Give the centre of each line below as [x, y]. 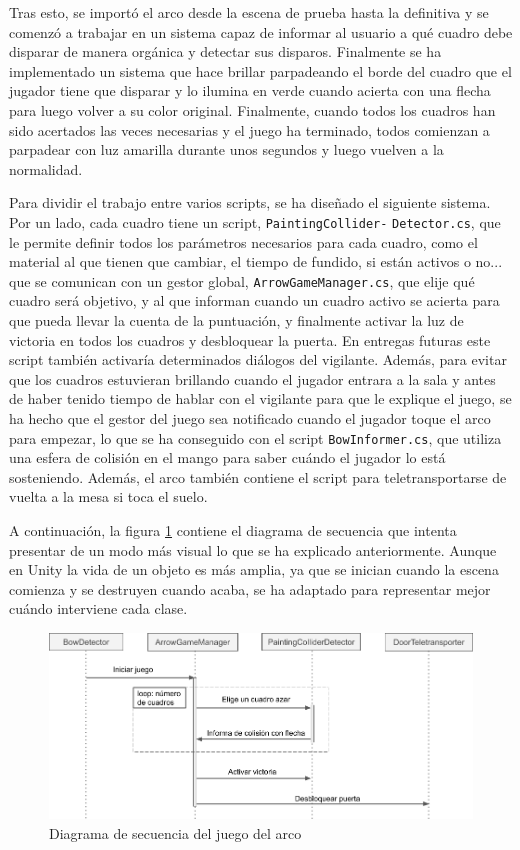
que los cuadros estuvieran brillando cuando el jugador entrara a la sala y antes [252, 378]
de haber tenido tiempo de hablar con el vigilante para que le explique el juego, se [260, 398]
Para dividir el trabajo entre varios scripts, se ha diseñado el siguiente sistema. [250, 202]
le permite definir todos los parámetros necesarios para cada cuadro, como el [243, 241]
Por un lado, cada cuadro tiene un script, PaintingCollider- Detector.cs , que [255, 221]
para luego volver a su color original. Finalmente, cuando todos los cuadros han [252, 109]
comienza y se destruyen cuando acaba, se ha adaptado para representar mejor [250, 588]
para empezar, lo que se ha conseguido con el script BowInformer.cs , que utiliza [255, 437]
